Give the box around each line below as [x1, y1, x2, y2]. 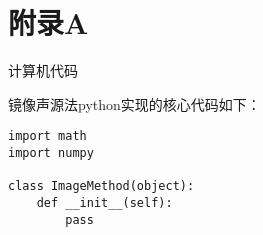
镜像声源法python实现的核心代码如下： [8, 93, 261, 114]
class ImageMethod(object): [8, 179, 195, 194]
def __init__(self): [36, 195, 173, 210]
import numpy [8, 145, 94, 160]
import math [8, 129, 87, 144]
